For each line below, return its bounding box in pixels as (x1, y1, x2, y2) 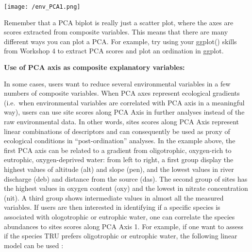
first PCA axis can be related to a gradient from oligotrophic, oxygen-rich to (4, 145, 232, 155)
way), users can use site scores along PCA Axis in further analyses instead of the (4, 107, 245, 117)
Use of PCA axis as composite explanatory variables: (4, 62, 185, 72)
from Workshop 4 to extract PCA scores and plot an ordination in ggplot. (4, 46, 224, 56)
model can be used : (4, 240, 64, 250)
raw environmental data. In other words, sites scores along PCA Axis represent (4, 117, 239, 126)
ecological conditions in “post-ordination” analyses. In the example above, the (4, 135, 235, 146)
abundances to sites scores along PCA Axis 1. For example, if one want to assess (4, 221, 244, 231)
